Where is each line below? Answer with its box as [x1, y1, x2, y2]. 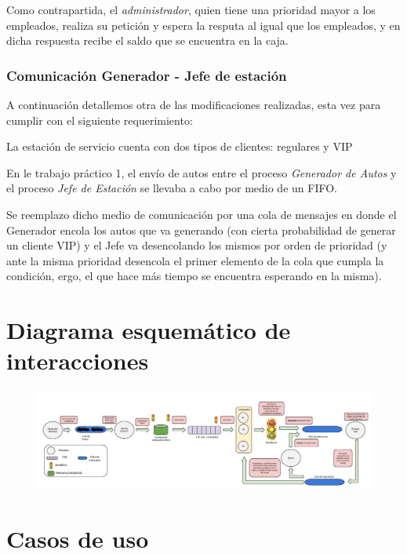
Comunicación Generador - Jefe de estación [6, 65, 287, 85]
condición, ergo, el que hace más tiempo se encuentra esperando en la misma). [6, 268, 382, 284]
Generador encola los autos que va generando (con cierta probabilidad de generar [6, 221, 396, 238]
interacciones [6, 344, 149, 377]
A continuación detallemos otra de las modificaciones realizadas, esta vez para [6, 97, 381, 112]
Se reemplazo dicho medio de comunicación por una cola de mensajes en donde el [6, 206, 397, 222]
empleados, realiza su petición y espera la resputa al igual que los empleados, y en [6, 16, 401, 33]
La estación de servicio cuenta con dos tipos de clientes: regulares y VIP [6, 138, 353, 155]
